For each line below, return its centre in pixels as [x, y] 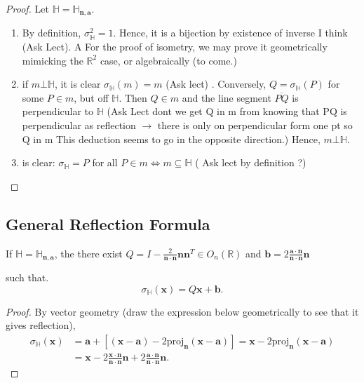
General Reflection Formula [108, 223]
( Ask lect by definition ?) [251, 162]
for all [105, 162]
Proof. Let [27, 8]
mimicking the [53, 60]
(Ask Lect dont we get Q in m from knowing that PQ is [227, 111]
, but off [91, 97]
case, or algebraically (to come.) [168, 60]
